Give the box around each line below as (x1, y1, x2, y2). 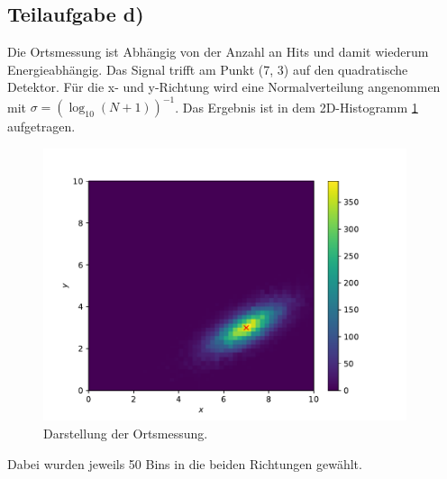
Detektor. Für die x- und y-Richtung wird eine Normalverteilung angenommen (7, 77, 441, 96)
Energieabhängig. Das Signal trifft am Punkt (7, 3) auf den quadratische (7, 59, 408, 78)
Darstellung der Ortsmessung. (43, 424, 208, 443)
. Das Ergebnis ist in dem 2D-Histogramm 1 (175, 97, 418, 116)
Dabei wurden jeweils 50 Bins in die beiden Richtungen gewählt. (7, 454, 362, 473)
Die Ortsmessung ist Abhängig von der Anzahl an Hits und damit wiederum (7, 42, 429, 61)
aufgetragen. (7, 117, 76, 136)
